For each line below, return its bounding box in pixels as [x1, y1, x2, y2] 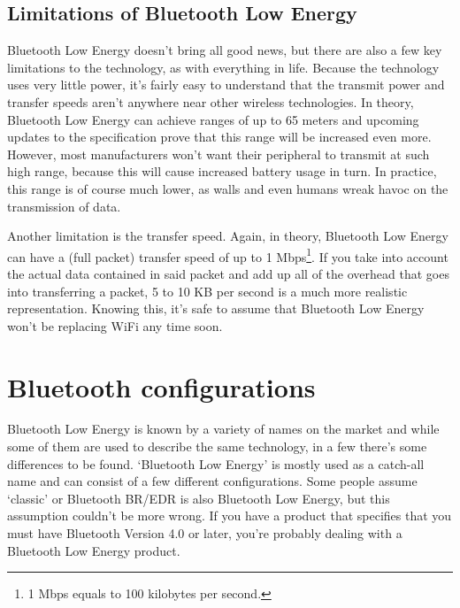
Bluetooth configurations [7, 368, 316, 404]
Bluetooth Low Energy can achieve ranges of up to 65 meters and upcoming [7, 110, 419, 128]
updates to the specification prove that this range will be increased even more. [7, 127, 432, 146]
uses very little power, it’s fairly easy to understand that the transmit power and [7, 75, 445, 94]
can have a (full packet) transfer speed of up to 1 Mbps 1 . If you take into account [7, 244, 448, 266]
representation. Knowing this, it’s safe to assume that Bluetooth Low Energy [7, 299, 425, 318]
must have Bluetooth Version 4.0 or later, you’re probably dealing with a [7, 524, 402, 543]
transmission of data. [7, 196, 121, 215]
